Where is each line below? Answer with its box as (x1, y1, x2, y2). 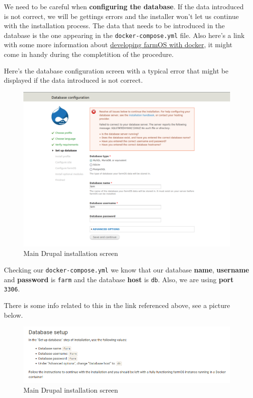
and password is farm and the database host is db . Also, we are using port (4, 274, 234, 284)
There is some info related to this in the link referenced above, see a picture (4, 300, 230, 310)
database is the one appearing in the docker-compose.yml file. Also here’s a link (4, 30, 245, 40)
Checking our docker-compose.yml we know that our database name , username (4, 265, 249, 274)
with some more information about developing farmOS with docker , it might (4, 39, 233, 50)
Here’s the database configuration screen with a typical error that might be (4, 65, 229, 75)
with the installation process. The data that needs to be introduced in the (4, 20, 225, 31)
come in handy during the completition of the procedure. (4, 49, 174, 59)
